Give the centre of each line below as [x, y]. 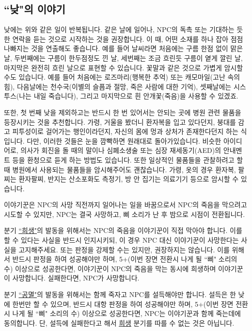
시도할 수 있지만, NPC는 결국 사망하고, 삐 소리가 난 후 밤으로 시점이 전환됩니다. [125, 214]
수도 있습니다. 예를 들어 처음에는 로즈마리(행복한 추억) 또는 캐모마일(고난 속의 [122, 77]
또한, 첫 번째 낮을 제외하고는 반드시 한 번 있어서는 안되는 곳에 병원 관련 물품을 [123, 112]
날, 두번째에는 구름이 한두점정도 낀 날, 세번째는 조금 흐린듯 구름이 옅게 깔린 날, [123, 58]
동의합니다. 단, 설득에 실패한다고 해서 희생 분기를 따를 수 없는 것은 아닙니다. [119, 323]
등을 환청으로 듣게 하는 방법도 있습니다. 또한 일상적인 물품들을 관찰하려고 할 [128, 159]
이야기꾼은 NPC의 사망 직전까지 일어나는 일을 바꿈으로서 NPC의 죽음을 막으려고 [126, 205]
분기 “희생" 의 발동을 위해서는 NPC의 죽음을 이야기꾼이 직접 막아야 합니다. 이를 [123, 230]
